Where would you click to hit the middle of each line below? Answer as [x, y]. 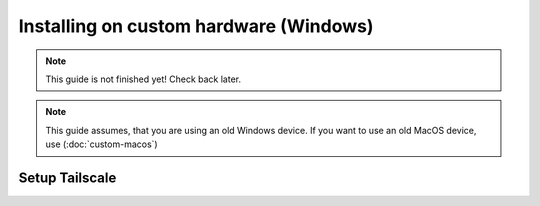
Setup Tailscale [67, 177]
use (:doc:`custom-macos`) [102, 144]
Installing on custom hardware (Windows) [196, 26]
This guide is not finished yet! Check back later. [143, 79]
